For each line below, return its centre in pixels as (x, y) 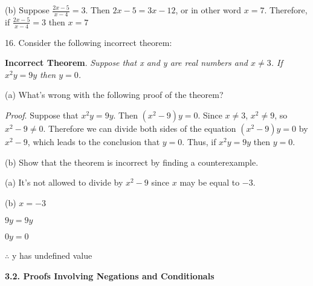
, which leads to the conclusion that (94, 142)
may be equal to (210, 182)
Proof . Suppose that (42, 115)
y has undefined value (52, 255)
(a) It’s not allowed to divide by (64, 182)
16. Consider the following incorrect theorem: (89, 42)
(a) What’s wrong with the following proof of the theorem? (114, 95)
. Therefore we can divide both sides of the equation (140, 128)
